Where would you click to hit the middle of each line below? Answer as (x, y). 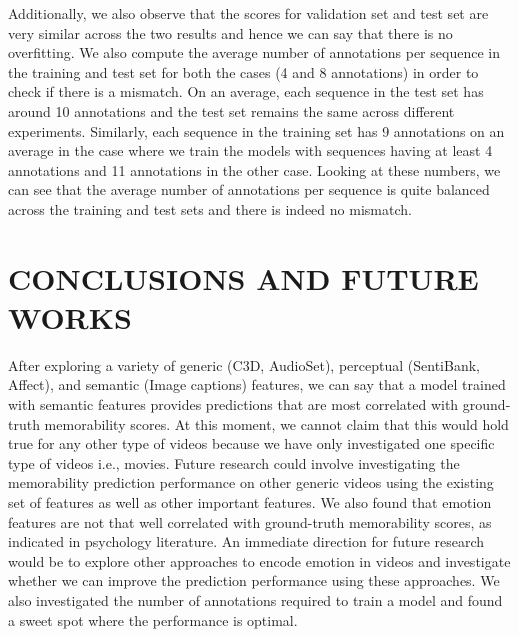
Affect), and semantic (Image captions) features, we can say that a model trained (257, 384)
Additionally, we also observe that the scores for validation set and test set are (248, 13)
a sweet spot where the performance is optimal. (153, 619)
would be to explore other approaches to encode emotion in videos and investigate (259, 560)
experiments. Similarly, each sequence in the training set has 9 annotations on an (256, 130)
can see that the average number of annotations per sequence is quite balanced (249, 189)
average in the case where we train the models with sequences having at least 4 (250, 150)
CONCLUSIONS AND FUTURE (243, 277)
